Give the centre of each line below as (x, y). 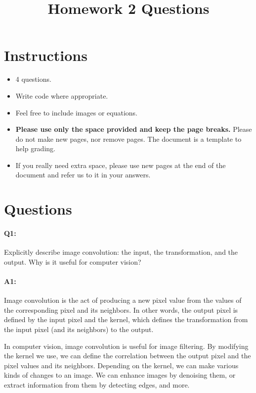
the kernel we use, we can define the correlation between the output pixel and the (128, 356)
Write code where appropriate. (62, 95)
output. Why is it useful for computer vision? (73, 261)
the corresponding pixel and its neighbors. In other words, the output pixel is (121, 309)
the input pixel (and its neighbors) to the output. (79, 329)
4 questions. (33, 79)
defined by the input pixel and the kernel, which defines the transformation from (126, 319)
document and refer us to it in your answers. (83, 175)
